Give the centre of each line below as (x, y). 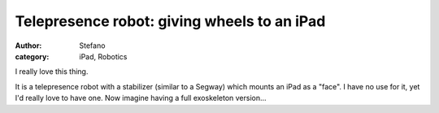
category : (32, 56)
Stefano (92, 46)
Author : (28, 46)
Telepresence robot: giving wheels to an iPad (170, 21)
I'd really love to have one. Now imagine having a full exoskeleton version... (141, 98)
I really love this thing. (52, 72)
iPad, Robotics (103, 56)
